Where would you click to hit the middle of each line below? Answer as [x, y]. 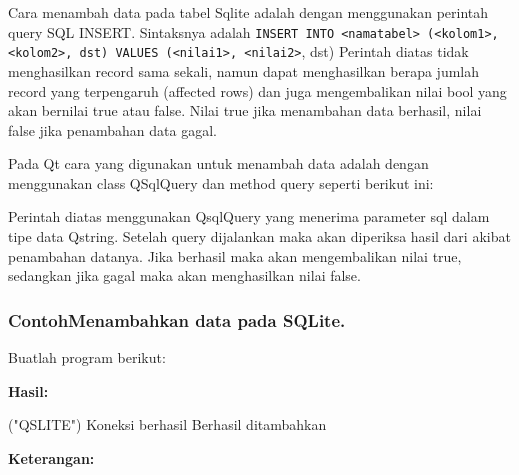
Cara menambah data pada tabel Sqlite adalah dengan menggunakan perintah [248, 12]
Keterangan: [51, 457]
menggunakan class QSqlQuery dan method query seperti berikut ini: [221, 182]
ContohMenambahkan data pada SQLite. [177, 319]
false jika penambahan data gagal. [112, 129]
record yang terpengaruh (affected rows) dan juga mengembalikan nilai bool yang [257, 90]
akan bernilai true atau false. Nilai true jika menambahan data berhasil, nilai [245, 110]
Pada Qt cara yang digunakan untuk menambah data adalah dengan [218, 163]
